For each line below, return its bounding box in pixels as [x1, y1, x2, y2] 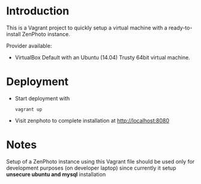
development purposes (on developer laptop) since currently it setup [6, 164, 176, 171]
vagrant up [14, 106, 43, 112]
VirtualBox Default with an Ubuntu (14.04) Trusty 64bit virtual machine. [14, 54, 190, 61]
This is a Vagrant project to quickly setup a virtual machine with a [6, 24, 168, 31]
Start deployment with [14, 94, 70, 102]
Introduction [6, 4, 70, 18]
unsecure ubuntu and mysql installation [6, 170, 106, 178]
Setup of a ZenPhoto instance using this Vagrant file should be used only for [6, 158, 195, 165]
